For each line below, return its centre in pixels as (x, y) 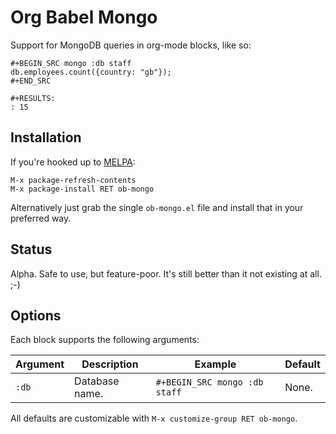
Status (31, 249)
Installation (46, 137)
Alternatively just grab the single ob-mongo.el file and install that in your (157, 207)
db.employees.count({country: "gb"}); (91, 72)
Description (110, 364)
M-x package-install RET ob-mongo (82, 189)
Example (215, 364)
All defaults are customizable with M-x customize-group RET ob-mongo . (154, 418)
